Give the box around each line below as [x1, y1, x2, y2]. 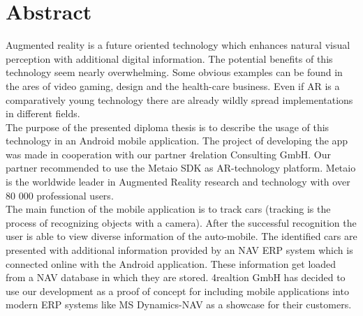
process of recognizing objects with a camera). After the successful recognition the [6, 215, 357, 230]
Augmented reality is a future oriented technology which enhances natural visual [6, 38, 350, 52]
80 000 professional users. [6, 188, 114, 202]
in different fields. [6, 106, 80, 121]
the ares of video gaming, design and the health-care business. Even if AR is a [6, 78, 340, 93]
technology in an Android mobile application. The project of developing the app [6, 133, 348, 148]
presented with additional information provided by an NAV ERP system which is [6, 243, 353, 257]
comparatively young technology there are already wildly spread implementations [6, 92, 353, 107]
